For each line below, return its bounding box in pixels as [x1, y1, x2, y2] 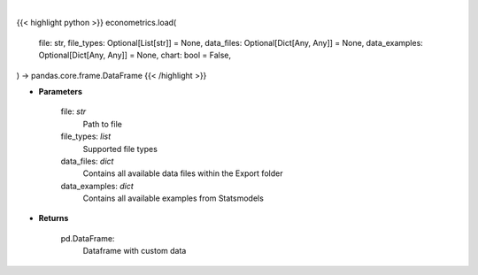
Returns [38, 213, 69, 224]
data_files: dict [60, 156, 114, 166]
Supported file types [82, 143, 158, 154]
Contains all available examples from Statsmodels [82, 193, 265, 203]
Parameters [38, 86, 83, 96]
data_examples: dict [60, 180, 135, 191]
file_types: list [60, 131, 112, 141]
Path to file [82, 118, 123, 129]
